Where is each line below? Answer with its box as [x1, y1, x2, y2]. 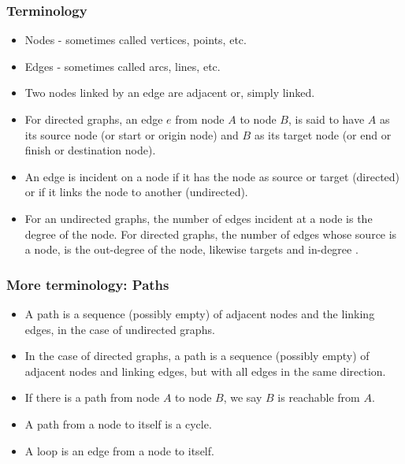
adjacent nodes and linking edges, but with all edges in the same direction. [24, 362, 386, 379]
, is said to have [288, 111, 365, 127]
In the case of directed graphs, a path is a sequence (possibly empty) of [24, 347, 370, 364]
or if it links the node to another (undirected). [24, 184, 248, 200]
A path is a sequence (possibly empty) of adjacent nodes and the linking [24, 305, 375, 321]
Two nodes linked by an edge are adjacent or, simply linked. [24, 84, 315, 101]
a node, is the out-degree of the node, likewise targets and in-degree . [24, 241, 359, 258]
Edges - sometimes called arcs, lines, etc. [24, 58, 221, 74]
